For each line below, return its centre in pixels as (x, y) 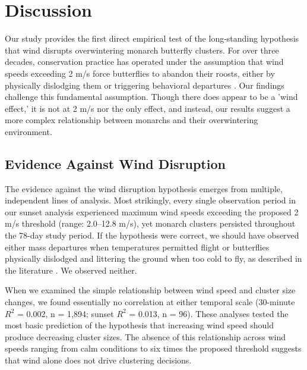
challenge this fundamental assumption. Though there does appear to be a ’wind (151, 97)
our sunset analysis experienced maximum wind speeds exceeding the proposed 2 (152, 211)
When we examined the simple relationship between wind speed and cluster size (150, 290)
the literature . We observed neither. (71, 270)
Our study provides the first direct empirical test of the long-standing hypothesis (152, 38)
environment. (29, 131)
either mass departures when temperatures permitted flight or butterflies (137, 247)
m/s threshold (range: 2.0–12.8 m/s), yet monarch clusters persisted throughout (150, 223)
